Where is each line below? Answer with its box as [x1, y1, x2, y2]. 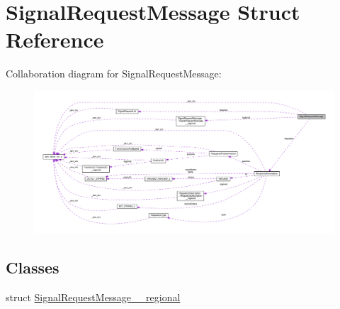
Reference [6, 25, 104, 54]
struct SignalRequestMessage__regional [6, 289, 181, 304]
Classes [6, 256, 59, 278]
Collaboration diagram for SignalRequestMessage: [6, 66, 222, 81]
